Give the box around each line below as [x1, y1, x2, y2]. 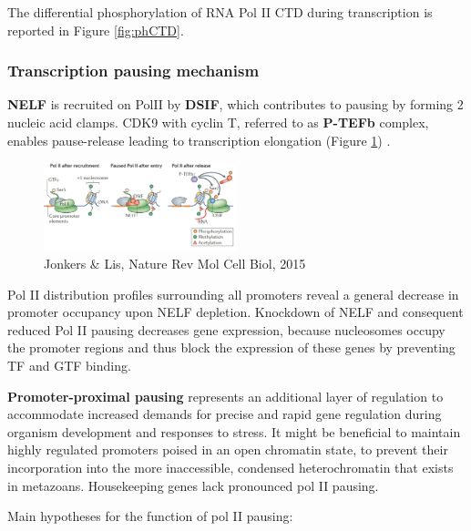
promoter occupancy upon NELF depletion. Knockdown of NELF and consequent [7, 302, 464, 322]
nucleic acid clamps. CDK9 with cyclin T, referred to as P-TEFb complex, [7, 113, 429, 131]
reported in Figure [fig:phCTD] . [7, 20, 184, 39]
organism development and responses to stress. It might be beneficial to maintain [7, 422, 461, 441]
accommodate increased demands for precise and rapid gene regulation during [7, 404, 442, 424]
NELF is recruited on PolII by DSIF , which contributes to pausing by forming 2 [7, 95, 464, 114]
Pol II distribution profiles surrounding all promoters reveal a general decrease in [7, 284, 459, 303]
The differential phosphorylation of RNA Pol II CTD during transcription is [7, 3, 433, 21]
